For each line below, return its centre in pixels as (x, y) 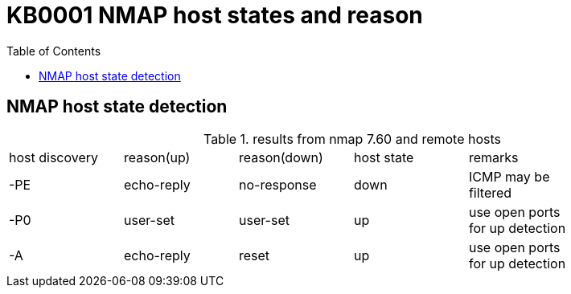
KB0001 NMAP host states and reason (215, 15)
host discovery (54, 157)
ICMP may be (509, 176)
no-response (277, 184)
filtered (490, 192)
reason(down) (281, 157)
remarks (493, 157)
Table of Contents (54, 51)
